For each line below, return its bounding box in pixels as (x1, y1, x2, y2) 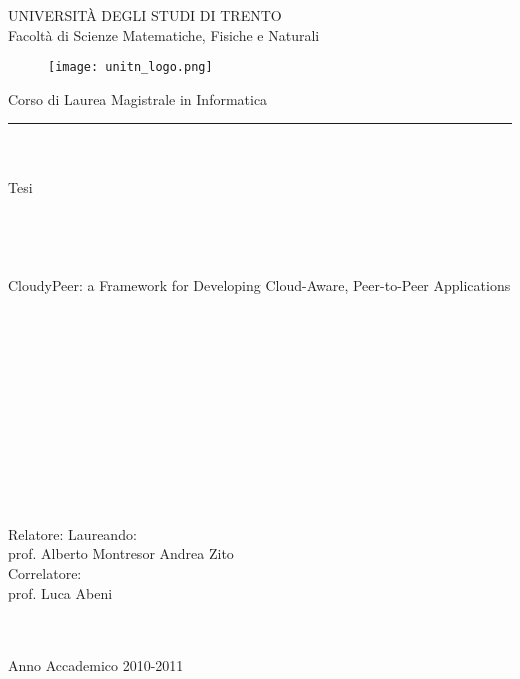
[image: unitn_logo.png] (48, 60, 213, 75)
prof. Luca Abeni (8, 582, 113, 603)
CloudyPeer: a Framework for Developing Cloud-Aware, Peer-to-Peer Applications (8, 274, 511, 295)
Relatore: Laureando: (8, 523, 137, 544)
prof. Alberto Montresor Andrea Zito (8, 543, 234, 564)
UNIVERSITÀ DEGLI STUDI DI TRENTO (8, 5, 282, 25)
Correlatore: (8, 562, 82, 583)
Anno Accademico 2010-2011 (8, 655, 184, 676)
